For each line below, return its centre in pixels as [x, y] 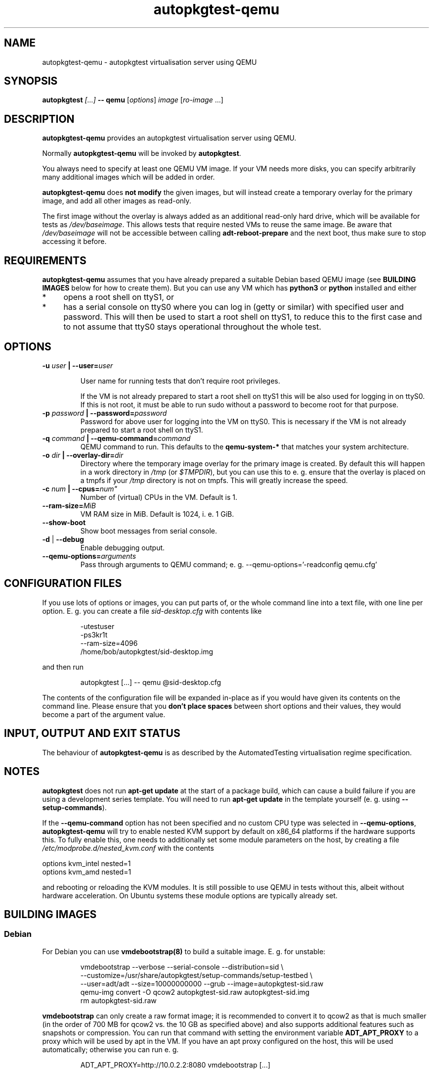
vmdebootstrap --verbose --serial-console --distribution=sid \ [182, 967]
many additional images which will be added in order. [129, 177]
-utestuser [97, 626]
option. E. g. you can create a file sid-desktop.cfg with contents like [152, 611]
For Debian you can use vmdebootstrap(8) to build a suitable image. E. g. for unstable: [184, 951]
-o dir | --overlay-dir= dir [83, 455]
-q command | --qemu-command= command [116, 438]
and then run [63, 667]
